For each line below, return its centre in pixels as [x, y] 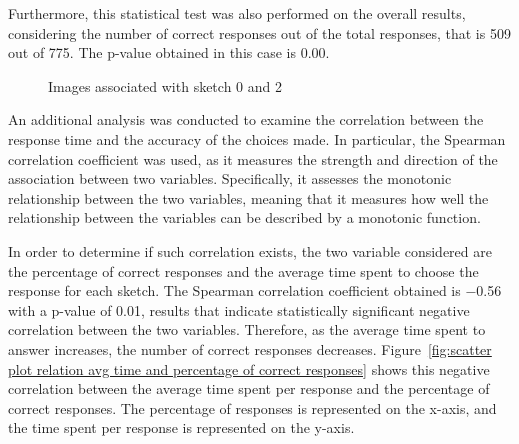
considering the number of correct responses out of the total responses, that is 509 [259, 32]
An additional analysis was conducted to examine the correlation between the [246, 119]
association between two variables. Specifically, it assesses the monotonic [230, 178]
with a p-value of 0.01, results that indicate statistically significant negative [239, 309]
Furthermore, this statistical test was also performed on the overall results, [237, 13]
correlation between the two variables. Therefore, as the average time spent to [247, 329]
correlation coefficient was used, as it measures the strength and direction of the [253, 158]
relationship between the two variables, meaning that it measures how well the [248, 197]
